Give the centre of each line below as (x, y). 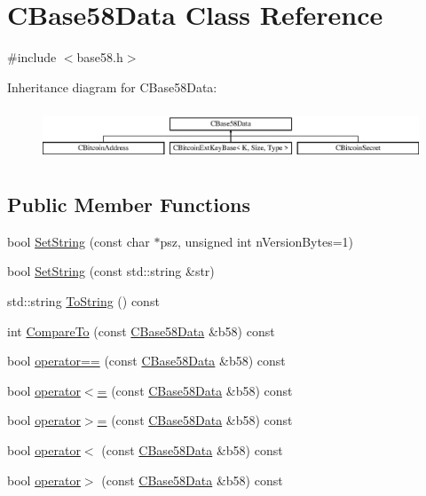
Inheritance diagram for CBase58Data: (112, 87)
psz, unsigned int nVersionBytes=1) (257, 241)
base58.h (100, 57)
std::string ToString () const (83, 301)
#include (32, 57)
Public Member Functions (129, 205)
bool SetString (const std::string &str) (111, 271)
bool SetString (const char (79, 241)
